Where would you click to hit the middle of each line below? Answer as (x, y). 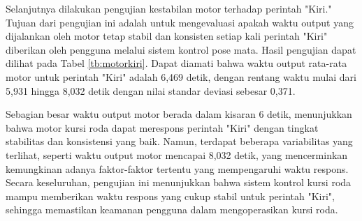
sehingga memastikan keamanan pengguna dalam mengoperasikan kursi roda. (172, 209)
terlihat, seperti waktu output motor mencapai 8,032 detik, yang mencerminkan (177, 154)
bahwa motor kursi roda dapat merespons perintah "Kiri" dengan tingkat (162, 127)
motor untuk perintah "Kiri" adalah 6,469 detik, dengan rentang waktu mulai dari (181, 76)
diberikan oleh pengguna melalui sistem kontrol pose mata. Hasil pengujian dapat (181, 49)
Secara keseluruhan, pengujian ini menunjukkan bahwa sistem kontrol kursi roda (179, 182)
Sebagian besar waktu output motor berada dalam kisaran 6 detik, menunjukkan (179, 114)
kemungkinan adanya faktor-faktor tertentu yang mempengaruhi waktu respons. (177, 168)
